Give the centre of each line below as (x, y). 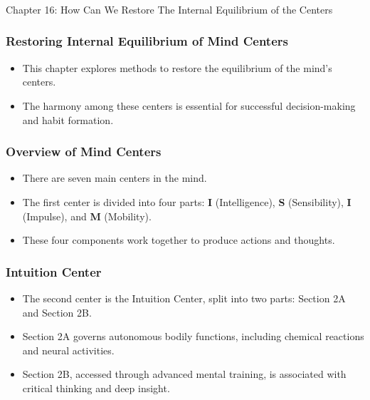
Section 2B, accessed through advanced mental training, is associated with (184, 374)
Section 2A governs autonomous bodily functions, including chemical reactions (193, 336)
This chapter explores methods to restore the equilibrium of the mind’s (177, 67)
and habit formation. (68, 119)
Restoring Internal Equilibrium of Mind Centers (147, 41)
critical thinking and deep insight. (96, 388)
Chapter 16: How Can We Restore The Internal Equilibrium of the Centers (169, 9)
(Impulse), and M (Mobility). (87, 216)
